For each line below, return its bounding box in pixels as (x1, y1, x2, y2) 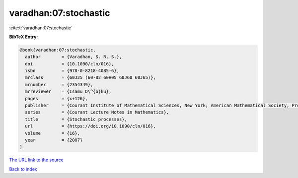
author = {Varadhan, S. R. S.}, (25, 54, 122, 59)
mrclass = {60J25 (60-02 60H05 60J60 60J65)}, (25, 75, 156, 80)
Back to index (9, 166, 37, 172)
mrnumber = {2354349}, (25, 82, 93, 87)
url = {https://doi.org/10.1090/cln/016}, (25, 123, 156, 129)
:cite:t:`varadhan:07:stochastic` (9, 25, 73, 31)
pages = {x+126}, (25, 96, 88, 101)
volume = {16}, (25, 130, 80, 136)
